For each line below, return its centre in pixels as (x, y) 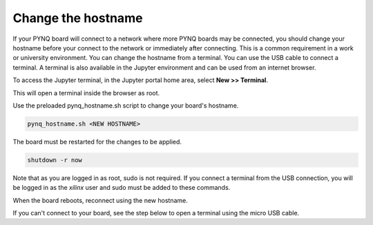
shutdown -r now (55, 160)
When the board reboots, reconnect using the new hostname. (100, 200)
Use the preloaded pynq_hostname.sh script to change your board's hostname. (126, 105)
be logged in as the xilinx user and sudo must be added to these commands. (122, 188)
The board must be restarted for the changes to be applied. (97, 141)
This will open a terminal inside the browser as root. (86, 92)
